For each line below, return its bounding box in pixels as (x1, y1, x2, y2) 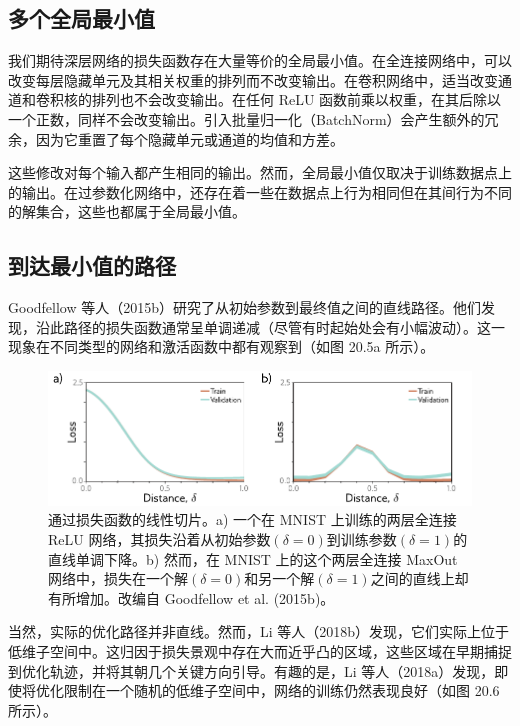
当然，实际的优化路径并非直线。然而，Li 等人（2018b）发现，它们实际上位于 (8, 621, 510, 642)
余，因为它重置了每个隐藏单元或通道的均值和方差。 (8, 128, 344, 149)
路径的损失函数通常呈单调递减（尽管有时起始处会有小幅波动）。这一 (63, 316, 505, 337)
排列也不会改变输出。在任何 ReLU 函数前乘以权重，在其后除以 (91, 89, 502, 110)
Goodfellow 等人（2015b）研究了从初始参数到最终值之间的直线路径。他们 (8, 297, 482, 318)
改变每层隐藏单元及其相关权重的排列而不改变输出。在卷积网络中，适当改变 (8, 69, 498, 90)
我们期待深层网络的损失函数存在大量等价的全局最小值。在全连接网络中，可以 (8, 50, 512, 71)
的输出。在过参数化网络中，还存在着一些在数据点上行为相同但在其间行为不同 (8, 181, 512, 202)
